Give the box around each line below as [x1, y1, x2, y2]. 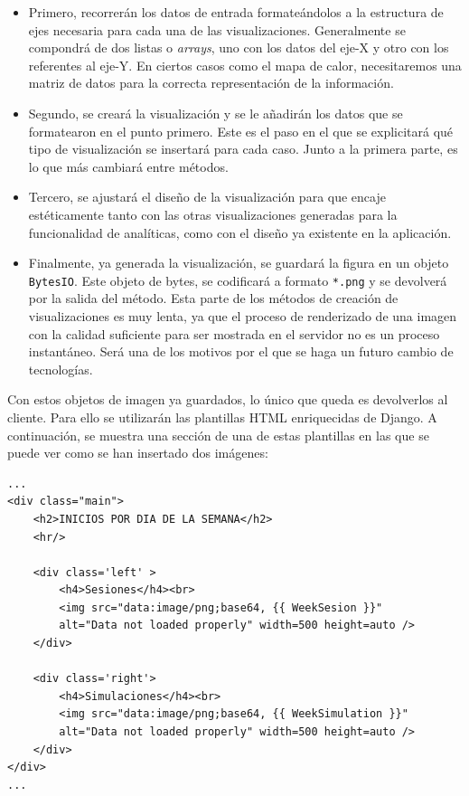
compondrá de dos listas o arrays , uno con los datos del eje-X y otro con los [28, 38, 449, 57]
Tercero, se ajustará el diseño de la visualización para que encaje [28, 187, 386, 206]
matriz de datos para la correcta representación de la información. [28, 73, 394, 92]
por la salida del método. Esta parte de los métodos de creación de [28, 289, 399, 308]
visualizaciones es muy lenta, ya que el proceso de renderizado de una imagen [28, 306, 457, 325]
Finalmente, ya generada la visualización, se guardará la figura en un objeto [28, 253, 449, 272]
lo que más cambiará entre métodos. [28, 156, 229, 175]
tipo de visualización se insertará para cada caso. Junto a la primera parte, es [28, 139, 458, 158]
